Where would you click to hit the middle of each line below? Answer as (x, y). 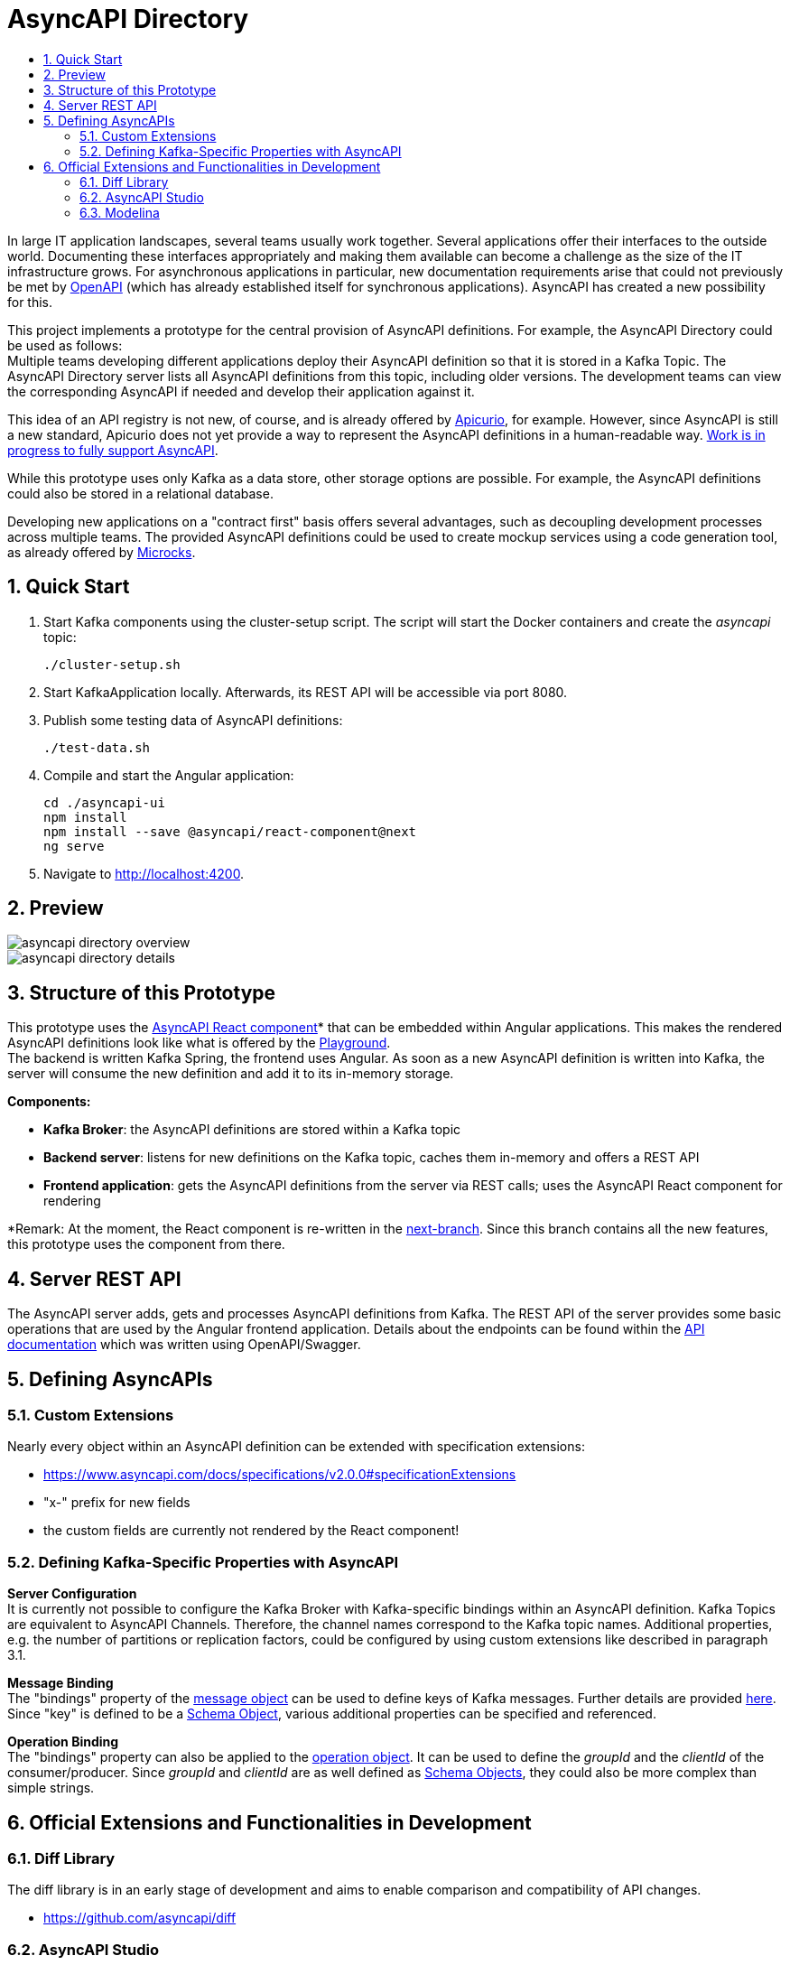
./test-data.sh (97, 747)
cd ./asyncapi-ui (104, 802)
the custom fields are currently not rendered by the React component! (251, 1531)
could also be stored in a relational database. (140, 493)
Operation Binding (63, 1742)
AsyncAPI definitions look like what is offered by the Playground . (199, 1043)
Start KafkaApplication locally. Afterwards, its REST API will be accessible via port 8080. (306, 692)
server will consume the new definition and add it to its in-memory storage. (231, 1074)
